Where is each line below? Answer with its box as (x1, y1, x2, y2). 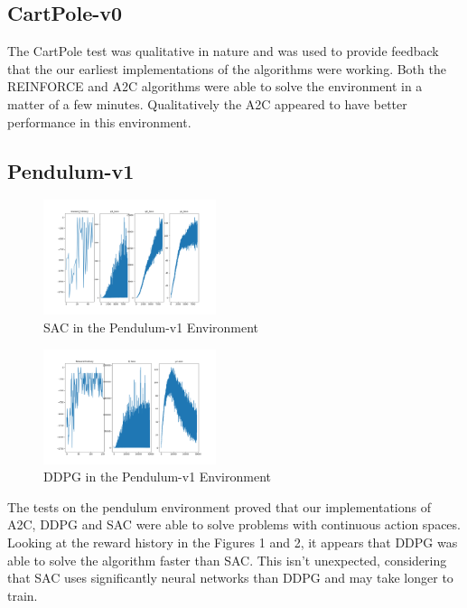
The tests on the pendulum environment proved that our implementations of (7, 497, 431, 516)
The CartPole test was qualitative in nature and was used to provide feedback (7, 42, 439, 61)
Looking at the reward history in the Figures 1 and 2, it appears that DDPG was (7, 533, 458, 552)
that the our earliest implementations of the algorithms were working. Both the (7, 59, 446, 78)
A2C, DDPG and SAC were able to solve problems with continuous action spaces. (7, 515, 461, 534)
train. (7, 585, 38, 604)
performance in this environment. (7, 112, 191, 131)
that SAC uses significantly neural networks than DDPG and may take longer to (7, 568, 453, 587)
